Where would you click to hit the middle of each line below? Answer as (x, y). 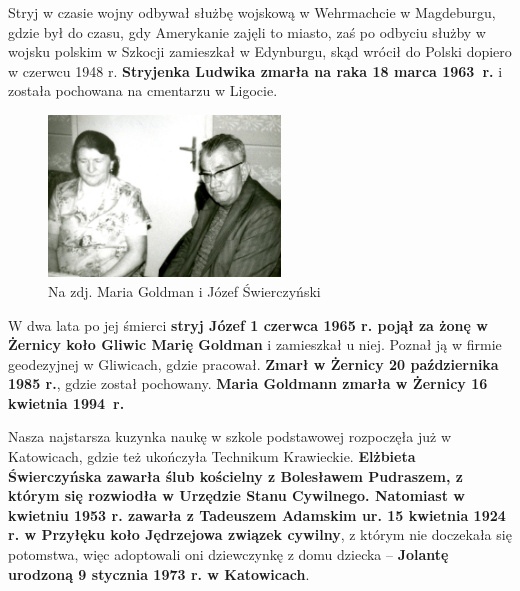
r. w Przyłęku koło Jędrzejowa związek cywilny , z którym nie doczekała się (260, 534)
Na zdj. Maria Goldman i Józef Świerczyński (184, 290)
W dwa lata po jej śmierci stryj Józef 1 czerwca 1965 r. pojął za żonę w (248, 324)
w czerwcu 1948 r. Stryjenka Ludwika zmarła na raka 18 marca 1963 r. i (255, 70)
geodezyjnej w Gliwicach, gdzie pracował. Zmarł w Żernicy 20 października (253, 363)
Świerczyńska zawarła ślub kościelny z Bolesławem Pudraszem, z (235, 475)
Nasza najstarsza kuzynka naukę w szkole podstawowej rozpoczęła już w (230, 436)
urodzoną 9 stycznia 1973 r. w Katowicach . (159, 573)
